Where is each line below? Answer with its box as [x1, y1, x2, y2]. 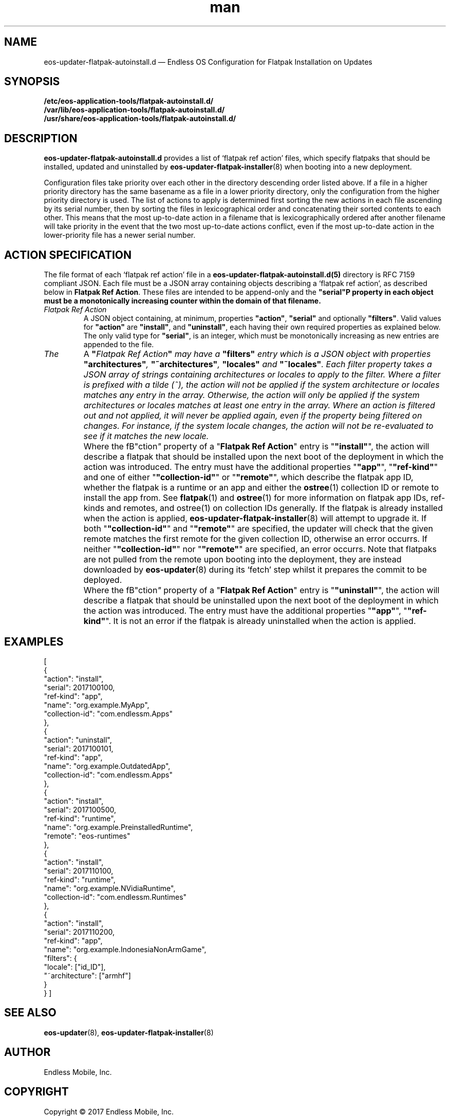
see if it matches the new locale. [83, 431, 209, 442]
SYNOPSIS [4, 75, 60, 88]
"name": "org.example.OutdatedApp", [44, 761, 171, 770]
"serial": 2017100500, [44, 805, 116, 814]
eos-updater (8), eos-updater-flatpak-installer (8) [44, 1028, 214, 1037]
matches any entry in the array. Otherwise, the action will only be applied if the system [83, 390, 420, 401]
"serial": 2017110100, [44, 866, 114, 875]
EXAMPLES [4, 635, 64, 648]
